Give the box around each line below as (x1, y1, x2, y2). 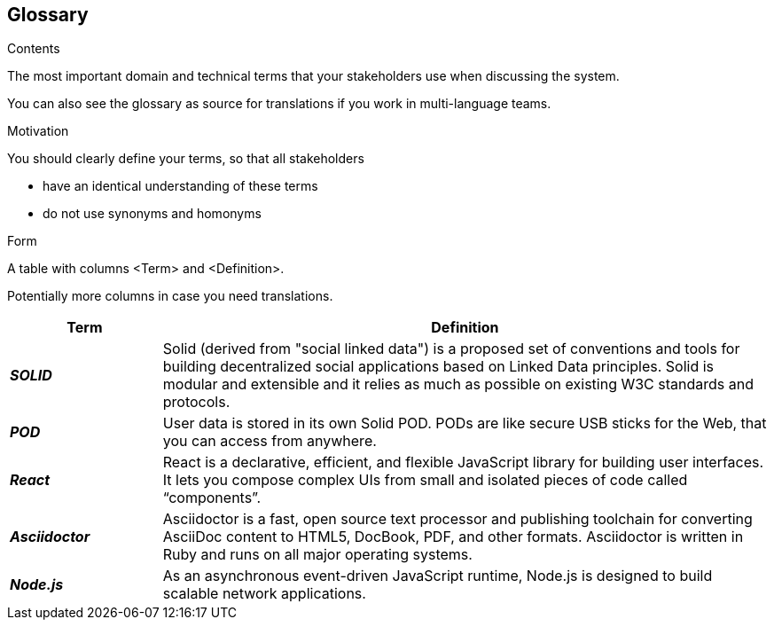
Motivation (7, 123, 69, 139)
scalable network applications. (162, 584, 366, 603)
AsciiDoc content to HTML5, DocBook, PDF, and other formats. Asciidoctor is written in (162, 528, 744, 546)
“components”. (162, 489, 262, 507)
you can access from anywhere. (162, 432, 377, 451)
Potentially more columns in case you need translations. (7, 288, 333, 304)
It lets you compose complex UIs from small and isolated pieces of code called (162, 471, 688, 490)
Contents (7, 41, 60, 57)
